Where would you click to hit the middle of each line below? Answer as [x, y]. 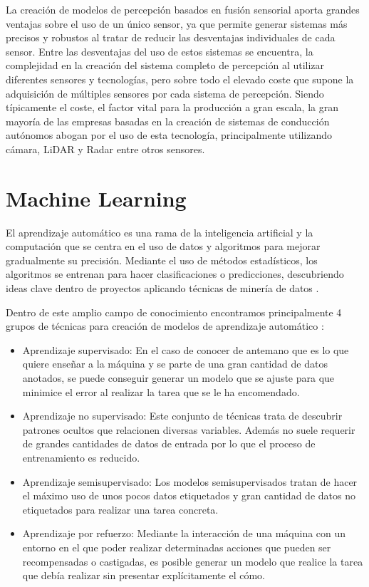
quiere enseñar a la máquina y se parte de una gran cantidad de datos [175, 364]
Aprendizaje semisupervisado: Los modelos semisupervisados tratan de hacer [190, 481]
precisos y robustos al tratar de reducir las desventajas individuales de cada [171, 37]
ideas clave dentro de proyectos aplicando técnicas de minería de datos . [162, 288]
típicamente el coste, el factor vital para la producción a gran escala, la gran [172, 107]
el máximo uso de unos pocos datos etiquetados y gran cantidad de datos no [189, 495]
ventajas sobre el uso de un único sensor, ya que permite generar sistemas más [177, 23]
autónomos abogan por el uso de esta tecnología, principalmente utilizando [169, 135]
